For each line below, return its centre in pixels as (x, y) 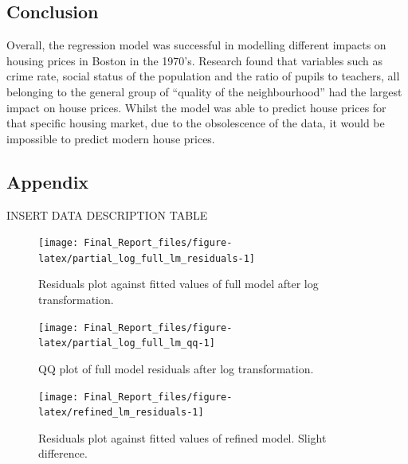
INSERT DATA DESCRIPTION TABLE (107, 214)
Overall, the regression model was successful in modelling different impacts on (196, 45)
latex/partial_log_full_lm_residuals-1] (147, 258)
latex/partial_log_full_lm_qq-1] (127, 343)
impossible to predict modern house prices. (111, 138)
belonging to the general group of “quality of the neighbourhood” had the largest (204, 91)
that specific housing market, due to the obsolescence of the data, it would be (196, 123)
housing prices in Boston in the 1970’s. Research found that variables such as (195, 60)
